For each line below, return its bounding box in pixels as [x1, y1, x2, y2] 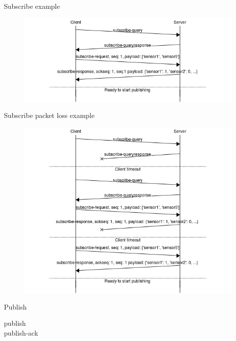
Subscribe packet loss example [4, 110, 95, 120]
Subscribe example [4, 1, 60, 11]
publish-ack [4, 327, 38, 338]
